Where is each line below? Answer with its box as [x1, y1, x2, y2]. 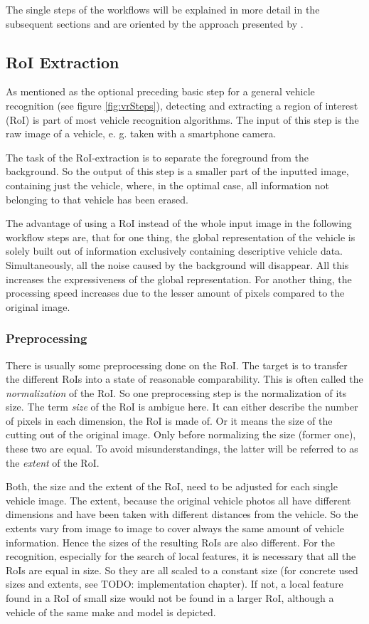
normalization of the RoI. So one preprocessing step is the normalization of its [6, 385, 347, 400]
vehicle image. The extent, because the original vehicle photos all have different [6, 492, 351, 507]
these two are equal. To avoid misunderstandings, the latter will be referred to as [6, 441, 358, 456]
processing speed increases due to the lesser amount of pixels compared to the [6, 285, 345, 300]
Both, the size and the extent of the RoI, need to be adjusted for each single [6, 479, 338, 494]
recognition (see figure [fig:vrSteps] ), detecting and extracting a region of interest [6, 97, 358, 112]
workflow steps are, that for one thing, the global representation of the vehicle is [6, 229, 355, 244]
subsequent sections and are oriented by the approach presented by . [6, 16, 304, 31]
